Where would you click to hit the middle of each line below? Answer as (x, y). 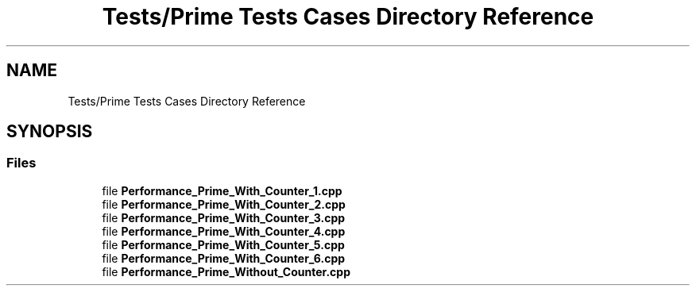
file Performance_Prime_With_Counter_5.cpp (223, 244)
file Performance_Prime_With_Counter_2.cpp (224, 204)
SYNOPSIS (50, 132)
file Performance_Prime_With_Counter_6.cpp (224, 258)
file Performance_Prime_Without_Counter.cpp (226, 271)
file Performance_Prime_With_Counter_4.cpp (224, 231)
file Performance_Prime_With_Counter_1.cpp (222, 190)
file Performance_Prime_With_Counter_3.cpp (224, 217)
